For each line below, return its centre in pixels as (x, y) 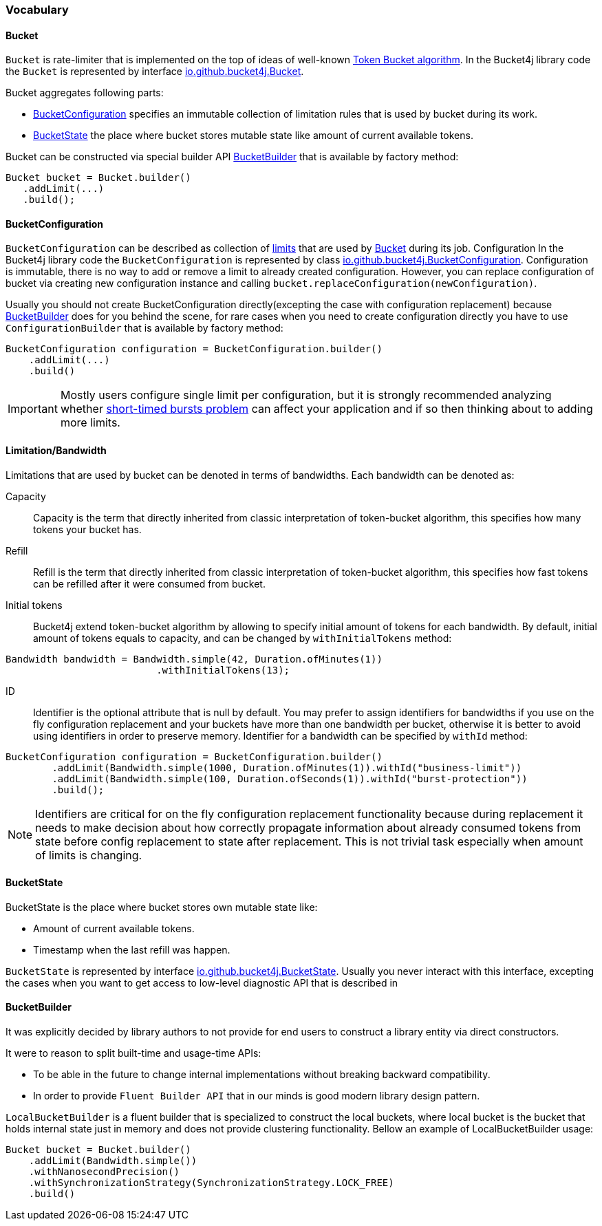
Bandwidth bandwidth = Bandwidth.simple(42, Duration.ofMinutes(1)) (194, 659)
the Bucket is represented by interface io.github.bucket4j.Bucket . (155, 72)
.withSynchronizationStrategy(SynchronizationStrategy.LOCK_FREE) (211, 1183)
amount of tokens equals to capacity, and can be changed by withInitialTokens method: (243, 638)
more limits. (90, 423)
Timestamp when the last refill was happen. (132, 949)
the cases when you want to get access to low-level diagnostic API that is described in (202, 982)
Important (33, 409)
